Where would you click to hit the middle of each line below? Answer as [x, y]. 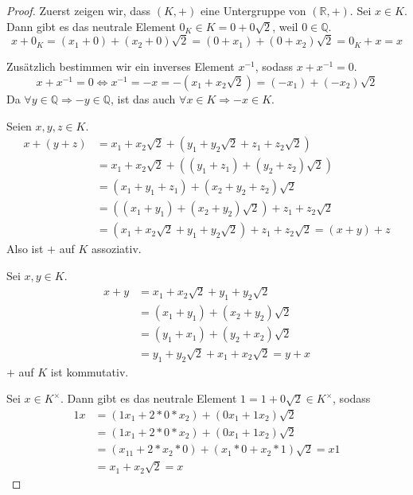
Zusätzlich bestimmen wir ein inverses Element [121, 66]
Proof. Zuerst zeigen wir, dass [79, 10]
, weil [285, 26]
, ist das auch [143, 98]
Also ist [25, 249]
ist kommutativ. [90, 371]
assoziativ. [116, 249]
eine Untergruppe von [253, 10]
